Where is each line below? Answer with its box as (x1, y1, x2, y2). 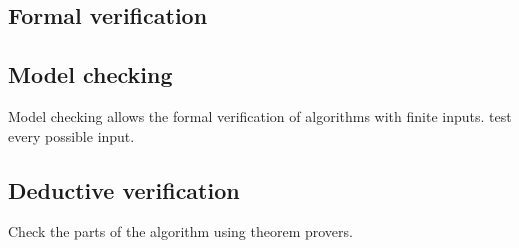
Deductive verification (8, 174, 240, 205)
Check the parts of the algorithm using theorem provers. (8, 221, 353, 242)
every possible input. (8, 125, 135, 146)
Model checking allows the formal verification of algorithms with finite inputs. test (8, 105, 512, 126)
